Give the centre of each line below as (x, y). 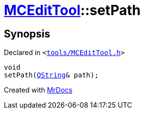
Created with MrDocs (38, 90)
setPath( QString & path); (51, 75)
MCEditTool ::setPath (72, 10)
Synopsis (27, 34)
